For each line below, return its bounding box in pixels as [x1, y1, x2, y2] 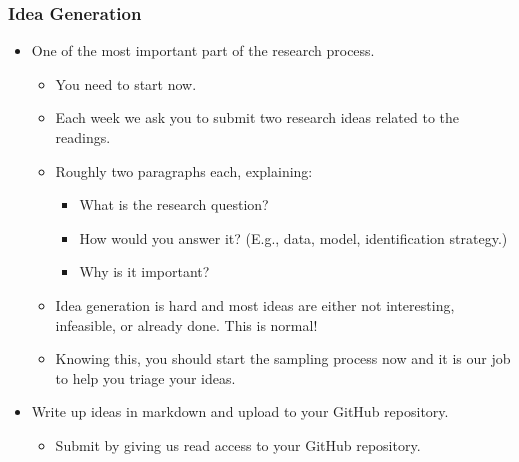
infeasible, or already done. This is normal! [55, 314, 318, 335]
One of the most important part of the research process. [31, 40, 375, 61]
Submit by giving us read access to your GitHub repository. [55, 434, 421, 455]
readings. [55, 127, 111, 147]
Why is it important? [79, 261, 210, 282]
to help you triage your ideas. [55, 367, 236, 388]
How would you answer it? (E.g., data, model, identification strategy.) [79, 227, 508, 248]
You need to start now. [55, 73, 197, 94]
